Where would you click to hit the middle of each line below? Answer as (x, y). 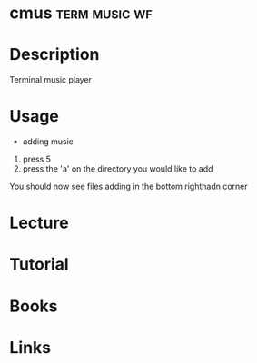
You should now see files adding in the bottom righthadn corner (128, 186)
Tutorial (40, 265)
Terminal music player (51, 80)
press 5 (37, 159)
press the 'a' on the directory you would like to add (118, 169)
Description (54, 55)
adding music (48, 142)
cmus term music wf (81, 13)
